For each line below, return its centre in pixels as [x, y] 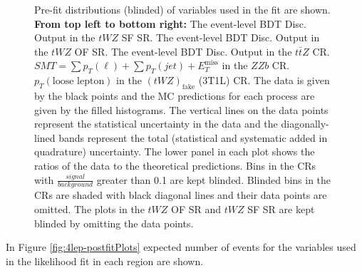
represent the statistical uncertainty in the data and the [156, 124]
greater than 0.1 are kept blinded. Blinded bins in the [214, 179]
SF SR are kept [281, 208]
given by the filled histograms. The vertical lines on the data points [181, 109]
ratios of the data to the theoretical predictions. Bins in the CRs [175, 165]
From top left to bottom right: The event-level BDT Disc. [170, 23]
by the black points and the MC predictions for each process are [175, 95]
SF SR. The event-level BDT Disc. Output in [221, 37]
